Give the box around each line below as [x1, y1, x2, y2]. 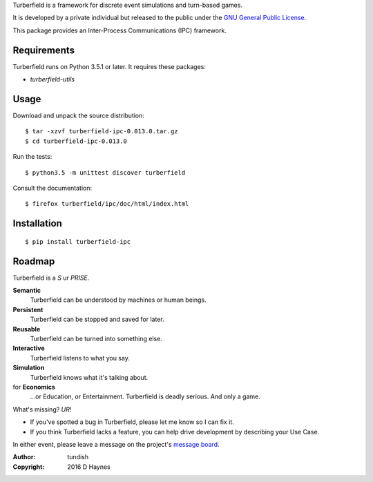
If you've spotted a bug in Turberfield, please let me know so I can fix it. [30, 418, 234, 426]
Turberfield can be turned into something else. [30, 334, 162, 343]
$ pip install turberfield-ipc [25, 238, 131, 245]
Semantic [12, 287, 41, 295]
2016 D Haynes [67, 463, 111, 471]
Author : [12, 453, 36, 461]
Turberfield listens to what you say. [30, 354, 131, 362]
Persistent [12, 305, 44, 314]
